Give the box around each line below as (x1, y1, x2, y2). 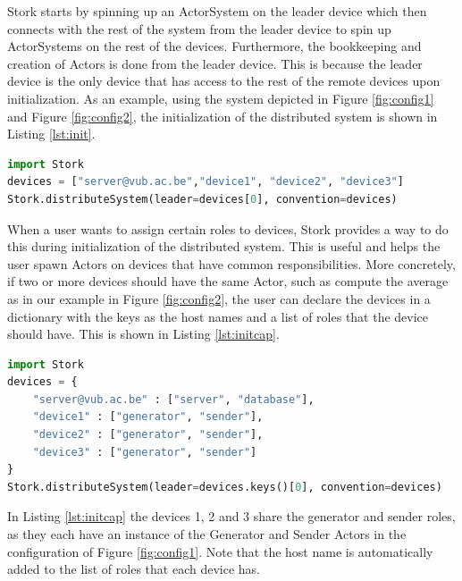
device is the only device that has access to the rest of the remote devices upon (7, 72, 441, 90)
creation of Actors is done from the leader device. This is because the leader (7, 54, 423, 72)
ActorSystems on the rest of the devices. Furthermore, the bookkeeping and (7, 37, 422, 55)
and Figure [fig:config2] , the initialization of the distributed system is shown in (7, 106, 438, 125)
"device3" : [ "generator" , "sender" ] (32, 445, 257, 459)
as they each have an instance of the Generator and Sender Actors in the (7, 525, 407, 543)
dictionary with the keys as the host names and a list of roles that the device (7, 307, 429, 325)
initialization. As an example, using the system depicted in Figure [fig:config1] (7, 88, 434, 107)
